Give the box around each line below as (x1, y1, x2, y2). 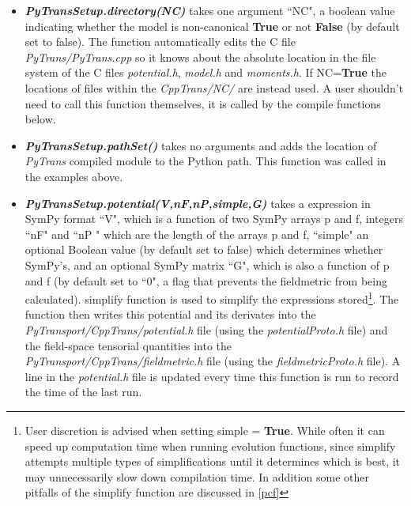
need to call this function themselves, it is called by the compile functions (25, 95, 381, 111)
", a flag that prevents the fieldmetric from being (152, 272, 387, 289)
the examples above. (25, 168, 123, 184)
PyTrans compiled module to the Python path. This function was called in (25, 153, 386, 169)
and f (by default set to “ (25, 272, 147, 289)
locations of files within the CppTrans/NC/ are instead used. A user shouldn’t (25, 79, 404, 96)
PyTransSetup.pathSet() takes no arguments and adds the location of (25, 137, 377, 153)
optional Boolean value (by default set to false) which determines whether (25, 241, 383, 258)
